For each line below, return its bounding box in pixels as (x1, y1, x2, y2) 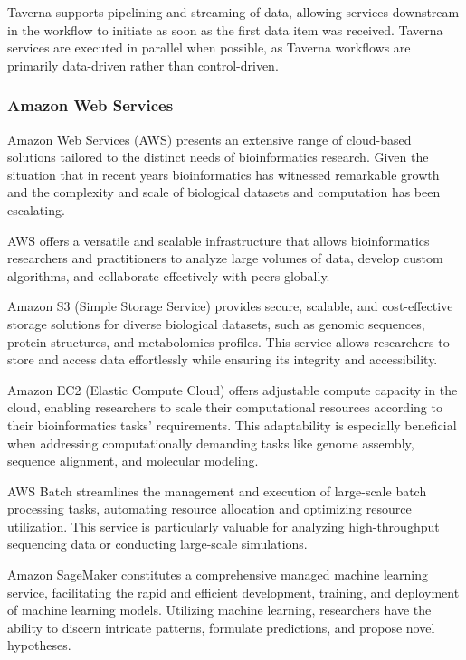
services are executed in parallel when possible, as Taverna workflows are (7, 38, 411, 57)
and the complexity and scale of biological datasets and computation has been (7, 183, 441, 202)
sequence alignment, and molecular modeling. (7, 451, 259, 470)
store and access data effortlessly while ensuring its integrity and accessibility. (7, 350, 438, 369)
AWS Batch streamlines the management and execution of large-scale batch (7, 481, 427, 500)
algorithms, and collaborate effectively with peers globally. (7, 266, 330, 285)
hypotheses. (7, 636, 71, 655)
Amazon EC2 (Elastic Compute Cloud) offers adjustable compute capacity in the (7, 380, 458, 399)
